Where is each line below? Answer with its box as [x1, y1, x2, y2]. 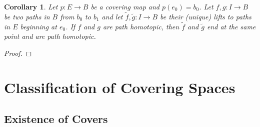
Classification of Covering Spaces [4, 77, 235, 97]
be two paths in [4, 11, 50, 21]
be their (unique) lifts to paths [160, 11, 251, 21]
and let [101, 11, 123, 21]
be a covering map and [90, 1, 160, 11]
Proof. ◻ [4, 47, 32, 58]
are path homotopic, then [102, 21, 179, 31]
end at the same [206, 21, 256, 31]
